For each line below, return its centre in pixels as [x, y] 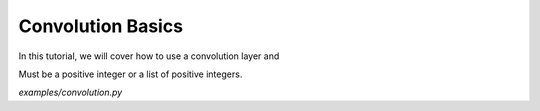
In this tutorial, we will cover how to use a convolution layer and [149, 56]
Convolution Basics [101, 26]
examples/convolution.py [70, 92]
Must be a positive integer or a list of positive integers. [130, 74]
